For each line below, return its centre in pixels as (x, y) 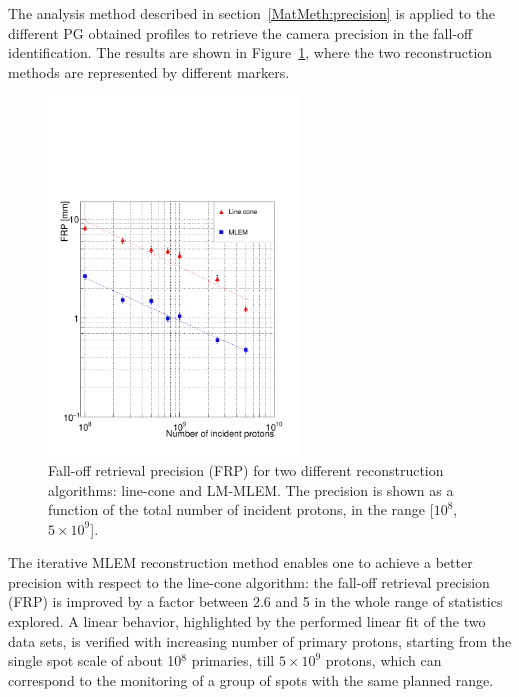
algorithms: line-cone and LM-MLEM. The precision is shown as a (251, 489)
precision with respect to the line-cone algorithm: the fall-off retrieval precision (249, 581)
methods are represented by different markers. (149, 71)
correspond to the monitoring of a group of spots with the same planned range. (251, 679)
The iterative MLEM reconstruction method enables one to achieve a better (240, 562)
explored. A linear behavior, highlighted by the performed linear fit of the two (247, 621)
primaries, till (233, 660)
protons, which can (383, 660)
